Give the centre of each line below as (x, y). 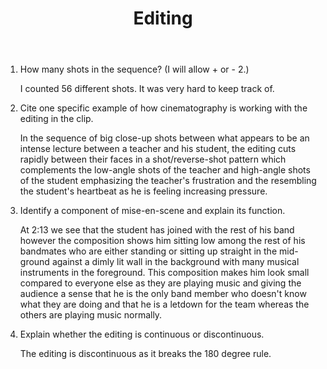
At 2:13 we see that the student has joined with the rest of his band (157, 230)
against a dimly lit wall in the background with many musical (175, 262)
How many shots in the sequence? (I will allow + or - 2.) (134, 69)
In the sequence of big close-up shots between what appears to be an (164, 138)
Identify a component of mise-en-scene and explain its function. (152, 211)
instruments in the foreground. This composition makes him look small (164, 273)
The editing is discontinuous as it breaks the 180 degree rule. (145, 354)
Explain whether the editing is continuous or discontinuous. (142, 334)
